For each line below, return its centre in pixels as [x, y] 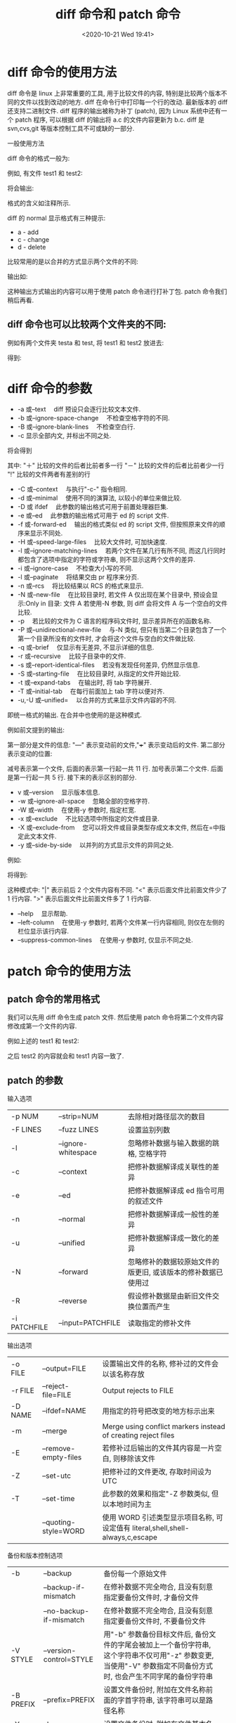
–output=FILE [64, 1369]
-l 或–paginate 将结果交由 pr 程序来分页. [78, 577]
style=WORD [64, 1531]
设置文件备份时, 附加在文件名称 [155, 1690]
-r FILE [23, 1390]
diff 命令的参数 [50, 388]
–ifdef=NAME [64, 1411]
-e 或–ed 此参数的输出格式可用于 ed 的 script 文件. [93, 516]
